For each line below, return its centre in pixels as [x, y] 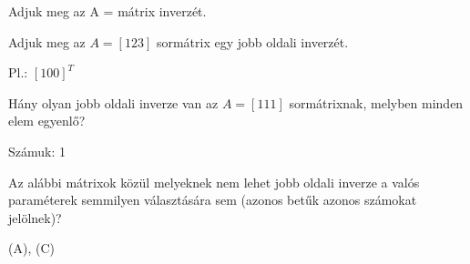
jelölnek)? [35, 217]
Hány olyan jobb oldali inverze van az [113, 102]
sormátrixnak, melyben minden [376, 102]
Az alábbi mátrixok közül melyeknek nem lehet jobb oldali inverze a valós [214, 182]
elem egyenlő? [47, 121]
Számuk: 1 [37, 151]
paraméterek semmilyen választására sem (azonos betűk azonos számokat [213, 200]
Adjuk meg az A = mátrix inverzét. [107, 11]
